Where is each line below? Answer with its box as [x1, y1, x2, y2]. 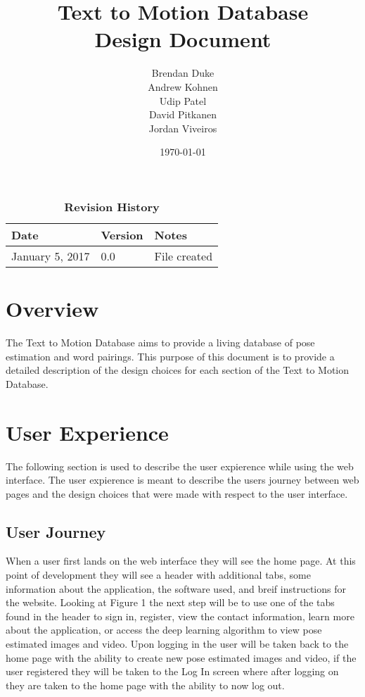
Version [101, 226, 143, 243]
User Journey [6, 520, 106, 542]
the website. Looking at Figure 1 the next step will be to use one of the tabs [6, 595, 335, 610]
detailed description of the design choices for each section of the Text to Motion [6, 363, 350, 377]
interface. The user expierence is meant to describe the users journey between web [6, 472, 359, 487]
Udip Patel [159, 93, 207, 108]
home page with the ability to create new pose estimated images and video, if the [6, 650, 357, 665]
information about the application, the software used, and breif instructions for [6, 581, 346, 596]
